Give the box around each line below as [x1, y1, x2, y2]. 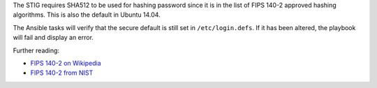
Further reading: [13, 46, 59, 54]
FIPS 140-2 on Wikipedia [30, 59, 101, 67]
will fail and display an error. [13, 34, 94, 42]
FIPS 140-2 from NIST [30, 68, 94, 77]
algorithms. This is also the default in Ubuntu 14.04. [13, 10, 161, 19]
